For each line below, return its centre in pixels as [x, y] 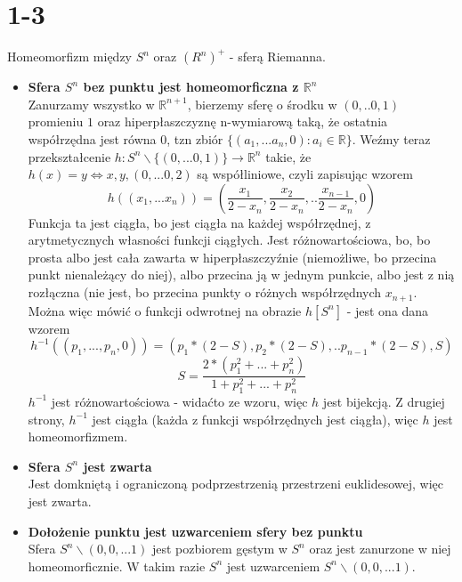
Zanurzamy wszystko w [91, 104]
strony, [46, 419]
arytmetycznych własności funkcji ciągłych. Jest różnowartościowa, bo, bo [229, 240]
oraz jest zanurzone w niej [380, 549]
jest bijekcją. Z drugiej [384, 401]
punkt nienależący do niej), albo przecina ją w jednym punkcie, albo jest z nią [241, 275]
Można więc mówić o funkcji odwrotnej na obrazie [165, 310]
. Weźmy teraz [391, 138]
